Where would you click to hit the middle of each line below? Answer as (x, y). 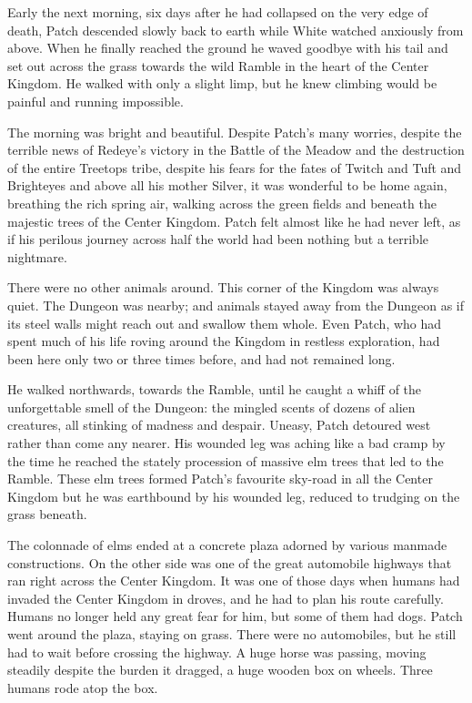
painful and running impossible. (95, 101)
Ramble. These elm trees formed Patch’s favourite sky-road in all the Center (220, 479)
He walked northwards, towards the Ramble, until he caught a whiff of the (215, 389)
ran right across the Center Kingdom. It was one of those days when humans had (234, 581)
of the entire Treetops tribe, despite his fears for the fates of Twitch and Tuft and (235, 167)
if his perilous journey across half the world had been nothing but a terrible (218, 239)
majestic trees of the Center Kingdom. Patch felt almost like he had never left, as (234, 221)
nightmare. (37, 256)
